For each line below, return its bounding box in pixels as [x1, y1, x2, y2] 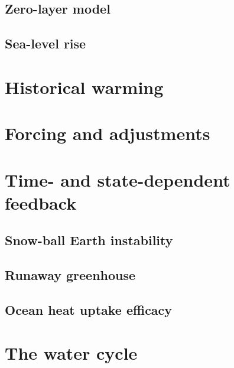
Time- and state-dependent [5, 167, 230, 191]
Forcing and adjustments [5, 121, 210, 145]
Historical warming [5, 74, 164, 99]
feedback [5, 190, 77, 214]
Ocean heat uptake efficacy [5, 300, 173, 318]
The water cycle [5, 341, 138, 365]
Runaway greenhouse [5, 266, 136, 284]
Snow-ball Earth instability [5, 231, 173, 249]
